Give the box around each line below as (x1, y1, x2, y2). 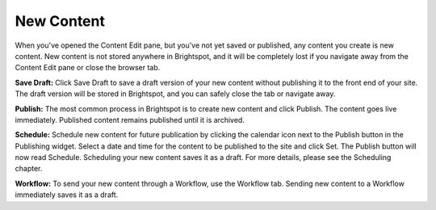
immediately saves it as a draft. (15, 190, 119, 199)
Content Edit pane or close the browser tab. (15, 63, 161, 73)
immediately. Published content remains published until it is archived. (15, 115, 245, 124)
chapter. (15, 164, 43, 174)
